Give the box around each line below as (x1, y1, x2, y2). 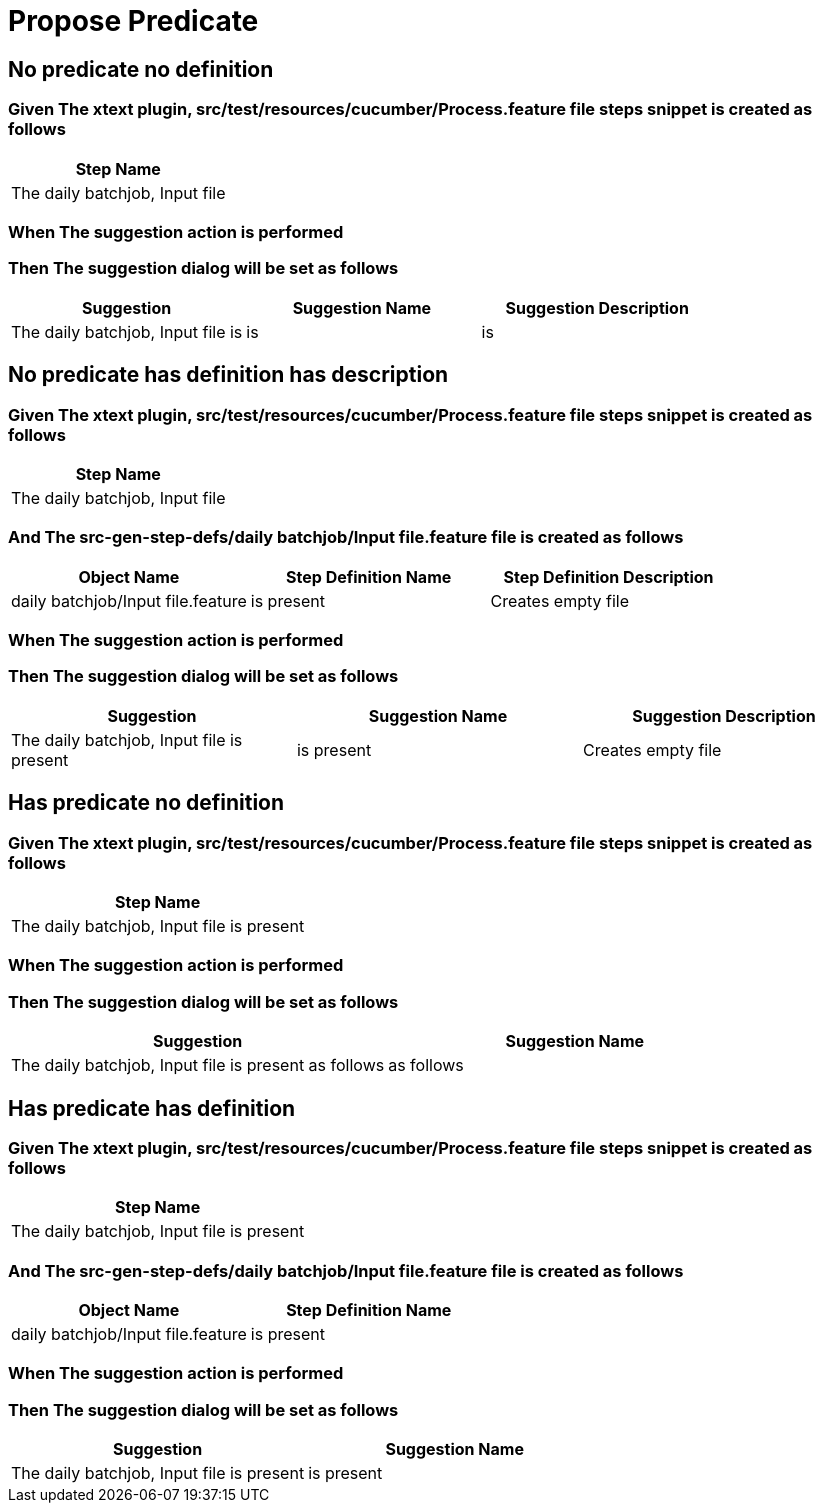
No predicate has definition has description (8, 362, 449, 388)
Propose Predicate (8, 4, 259, 38)
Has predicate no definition (8, 790, 285, 816)
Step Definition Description (503, 566, 714, 587)
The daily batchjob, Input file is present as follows (11, 1055, 385, 1076)
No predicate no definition (8, 56, 274, 82)
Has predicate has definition (8, 1095, 296, 1121)
